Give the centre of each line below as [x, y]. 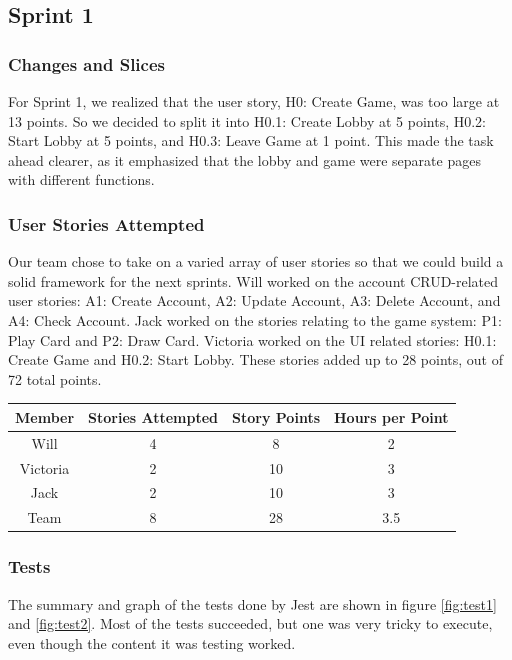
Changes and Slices [86, 63]
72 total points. [55, 378]
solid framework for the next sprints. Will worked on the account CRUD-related [253, 280]
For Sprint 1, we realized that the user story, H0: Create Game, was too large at [254, 101]
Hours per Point [391, 416]
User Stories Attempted [106, 223]
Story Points [276, 416]
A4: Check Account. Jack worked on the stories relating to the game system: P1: [255, 319]
